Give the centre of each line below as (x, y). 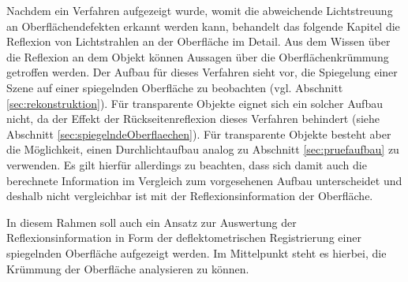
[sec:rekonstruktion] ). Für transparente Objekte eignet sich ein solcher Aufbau (195, 103)
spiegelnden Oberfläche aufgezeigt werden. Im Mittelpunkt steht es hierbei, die (197, 252)
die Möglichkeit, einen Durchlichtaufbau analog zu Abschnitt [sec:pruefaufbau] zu (203, 149)
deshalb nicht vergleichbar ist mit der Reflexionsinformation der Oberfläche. (190, 196)
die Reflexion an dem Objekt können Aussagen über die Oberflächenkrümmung (198, 56)
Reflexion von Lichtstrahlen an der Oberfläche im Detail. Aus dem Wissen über (198, 41)
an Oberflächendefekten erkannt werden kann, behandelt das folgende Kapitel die (203, 26)
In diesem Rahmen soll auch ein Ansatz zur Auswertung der (152, 222)
